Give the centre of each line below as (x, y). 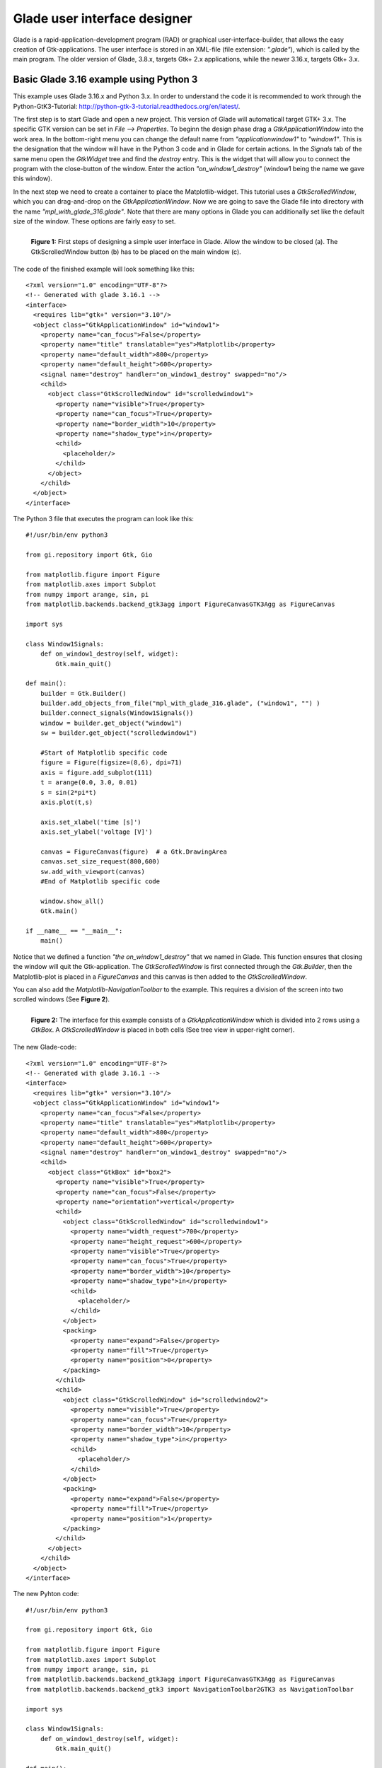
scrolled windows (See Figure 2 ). (61, 999)
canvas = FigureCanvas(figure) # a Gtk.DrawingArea (134, 851)
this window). (33, 179)
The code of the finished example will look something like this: (104, 269)
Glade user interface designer (103, 18)
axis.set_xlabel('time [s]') (91, 822)
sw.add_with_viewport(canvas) (92, 871)
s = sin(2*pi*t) (68, 792)
